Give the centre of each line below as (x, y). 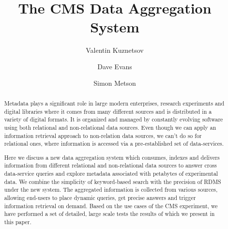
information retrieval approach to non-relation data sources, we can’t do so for (103, 135)
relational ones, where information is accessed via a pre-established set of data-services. (114, 144)
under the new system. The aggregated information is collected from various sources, (111, 190)
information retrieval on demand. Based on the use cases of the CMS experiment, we (111, 206)
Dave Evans (115, 66)
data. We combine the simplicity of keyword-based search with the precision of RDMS (113, 181)
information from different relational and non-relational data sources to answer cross (110, 165)
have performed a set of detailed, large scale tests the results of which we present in (109, 214)
